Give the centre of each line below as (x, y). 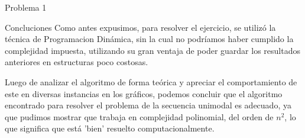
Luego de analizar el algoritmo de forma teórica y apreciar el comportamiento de (151, 81)
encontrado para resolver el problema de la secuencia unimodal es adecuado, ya (148, 105)
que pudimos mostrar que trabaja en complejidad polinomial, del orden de (139, 116)
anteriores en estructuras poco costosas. (77, 62)
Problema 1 (26, 7)
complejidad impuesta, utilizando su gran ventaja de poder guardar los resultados (152, 50)
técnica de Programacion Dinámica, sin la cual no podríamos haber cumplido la (149, 39)
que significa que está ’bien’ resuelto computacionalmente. (110, 128)
